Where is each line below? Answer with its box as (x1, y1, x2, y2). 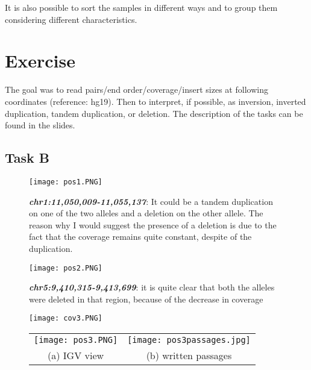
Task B (5, 148, 50, 167)
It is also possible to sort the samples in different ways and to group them (5, 1, 278, 13)
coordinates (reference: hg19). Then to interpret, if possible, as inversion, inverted (5, 95, 306, 107)
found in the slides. (5, 119, 75, 131)
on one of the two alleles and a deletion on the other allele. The (29, 207, 263, 219)
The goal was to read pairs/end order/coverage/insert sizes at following (5, 83, 268, 96)
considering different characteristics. (5, 13, 137, 25)
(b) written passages (146, 348, 232, 363)
